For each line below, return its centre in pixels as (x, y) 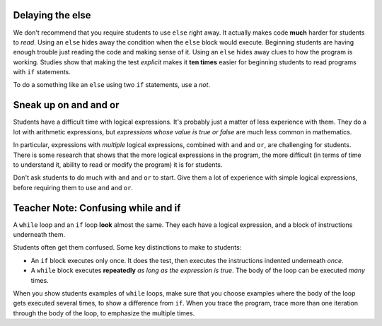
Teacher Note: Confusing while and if (97, 208)
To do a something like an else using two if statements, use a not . (112, 85)
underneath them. (39, 235)
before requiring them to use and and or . (73, 187)
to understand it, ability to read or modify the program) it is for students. (118, 164)
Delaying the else (52, 15)
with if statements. (42, 72)
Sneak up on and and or (66, 105)
